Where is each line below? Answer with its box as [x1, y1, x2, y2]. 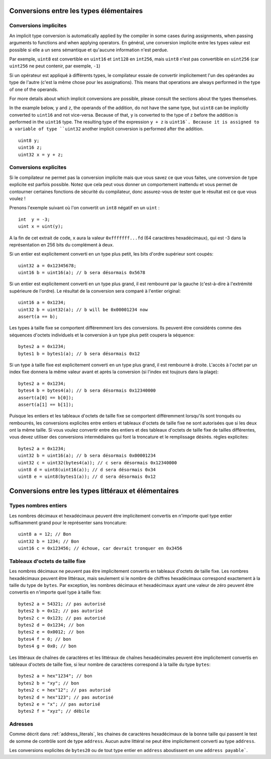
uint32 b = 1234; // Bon [18, 538, 79, 544]
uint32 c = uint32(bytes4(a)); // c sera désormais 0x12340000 [18, 460, 177, 465]
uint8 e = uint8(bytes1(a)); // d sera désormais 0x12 [18, 474, 156, 480]
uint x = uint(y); [18, 224, 64, 229]
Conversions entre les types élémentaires [9, 7, 143, 15]
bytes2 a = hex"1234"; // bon [18, 673, 93, 679]
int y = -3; [18, 216, 50, 222]
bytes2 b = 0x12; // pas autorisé [18, 608, 103, 614]
